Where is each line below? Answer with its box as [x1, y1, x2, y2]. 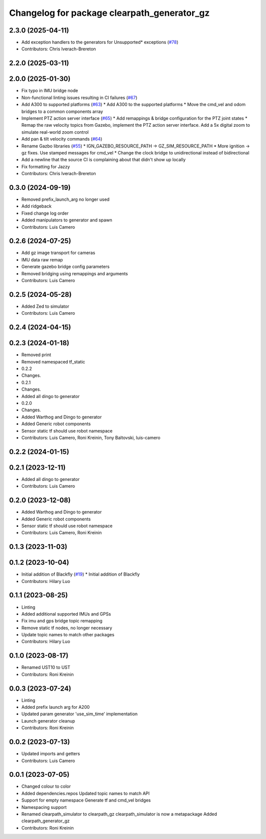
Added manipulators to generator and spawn [21, 217, 113, 223]
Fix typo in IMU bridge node [21, 88, 78, 94]
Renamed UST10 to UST [21, 664, 71, 670]
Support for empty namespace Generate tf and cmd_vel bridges [21, 797, 151, 803]
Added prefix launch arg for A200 [21, 704, 90, 710]
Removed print [21, 352, 51, 358]
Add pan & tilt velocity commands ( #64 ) [21, 136, 102, 142]
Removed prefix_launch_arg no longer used [21, 196, 110, 202]
